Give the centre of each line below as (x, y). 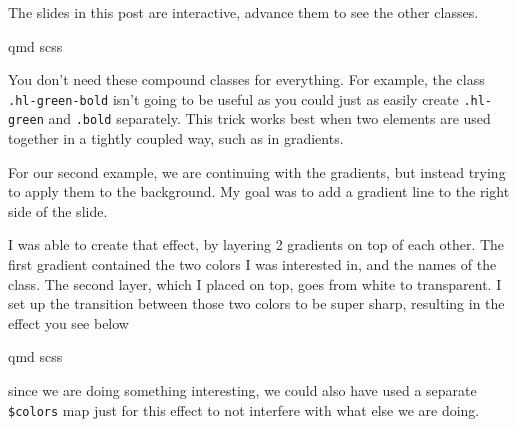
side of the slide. (58, 210)
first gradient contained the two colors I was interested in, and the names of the (252, 264)
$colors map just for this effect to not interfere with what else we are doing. (244, 409)
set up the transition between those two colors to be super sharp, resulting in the (256, 303)
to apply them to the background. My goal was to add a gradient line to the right (259, 191)
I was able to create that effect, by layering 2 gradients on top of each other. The (256, 244)
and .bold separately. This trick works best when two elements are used (269, 118)
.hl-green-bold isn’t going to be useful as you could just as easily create (233, 98)
